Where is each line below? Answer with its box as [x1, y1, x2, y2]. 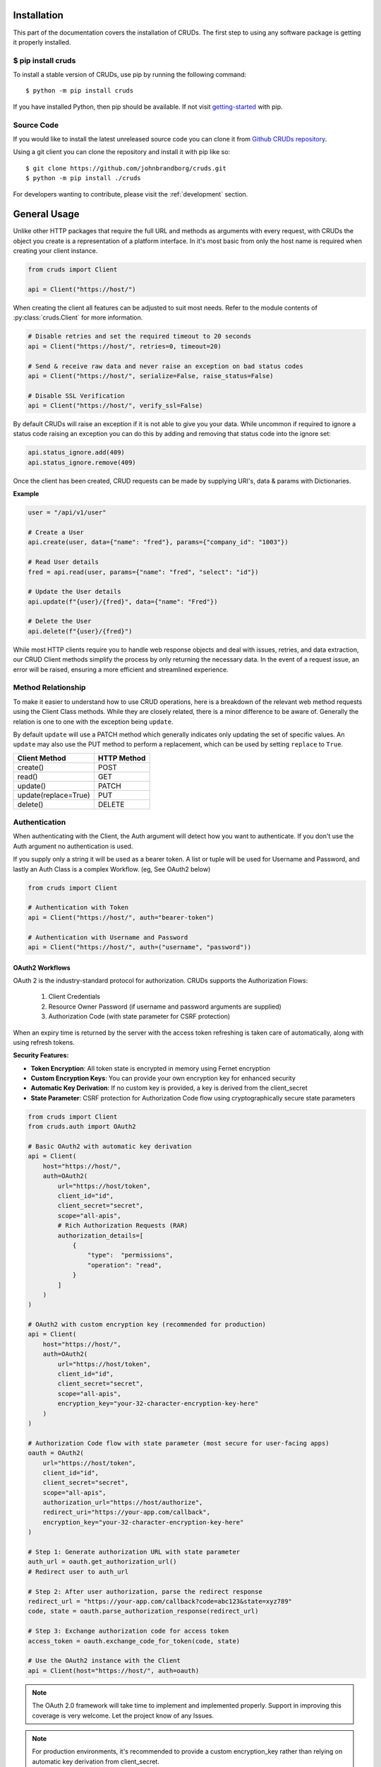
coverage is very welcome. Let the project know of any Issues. [32, 1711, 214, 1720]
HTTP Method [97, 753, 146, 763]
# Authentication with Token [28, 903, 129, 912]
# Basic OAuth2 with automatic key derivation [28, 1142, 192, 1151]
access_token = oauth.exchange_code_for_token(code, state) [28, 1637, 241, 1645]
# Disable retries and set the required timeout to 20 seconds [28, 332, 252, 341]
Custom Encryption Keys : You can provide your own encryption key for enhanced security [30, 1074, 296, 1083]
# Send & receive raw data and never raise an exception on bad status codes [28, 362, 303, 370]
